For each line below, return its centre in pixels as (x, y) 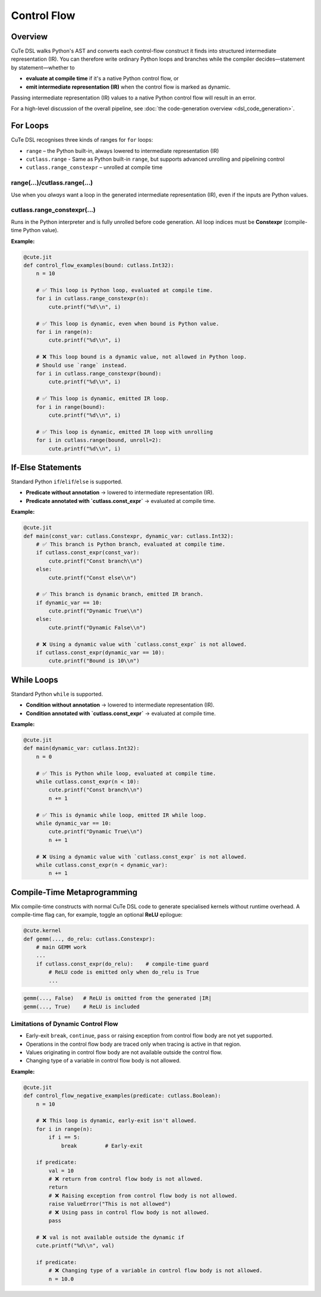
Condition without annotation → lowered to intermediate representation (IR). (120, 705)
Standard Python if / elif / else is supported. (67, 482)
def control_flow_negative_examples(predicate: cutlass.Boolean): (122, 1096)
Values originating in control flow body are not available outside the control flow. (124, 1052)
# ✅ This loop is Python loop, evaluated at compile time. (125, 290)
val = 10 (61, 1171)
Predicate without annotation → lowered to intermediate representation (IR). (120, 493)
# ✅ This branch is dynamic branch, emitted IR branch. (120, 594)
